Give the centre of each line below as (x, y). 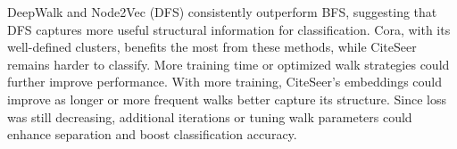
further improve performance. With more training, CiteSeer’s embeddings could (225, 82)
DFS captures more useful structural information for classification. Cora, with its (229, 29)
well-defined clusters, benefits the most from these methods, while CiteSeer (212, 47)
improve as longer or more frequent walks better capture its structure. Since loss (227, 99)
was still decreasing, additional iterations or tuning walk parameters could (210, 116)
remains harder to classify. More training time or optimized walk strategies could (228, 64)
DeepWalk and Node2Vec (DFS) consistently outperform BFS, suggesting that (222, 12)
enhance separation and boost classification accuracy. (152, 134)
